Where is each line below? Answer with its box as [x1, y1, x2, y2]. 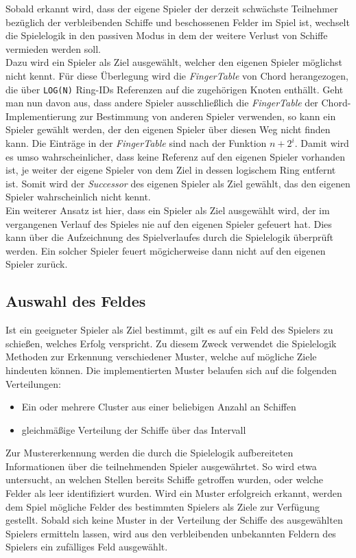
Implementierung [5, 108, 77, 123]
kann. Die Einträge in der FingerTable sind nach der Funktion [5, 136, 267, 150]
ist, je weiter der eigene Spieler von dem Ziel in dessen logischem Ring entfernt [5, 163, 336, 177]
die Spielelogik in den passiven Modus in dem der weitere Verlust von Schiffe [5, 28, 328, 43]
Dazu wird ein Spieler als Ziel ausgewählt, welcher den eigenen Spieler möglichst [5, 55, 342, 69]
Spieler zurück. [5, 257, 68, 271]
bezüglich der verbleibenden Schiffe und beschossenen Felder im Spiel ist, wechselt [5, 14, 350, 29]
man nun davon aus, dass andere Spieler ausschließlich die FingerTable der [5, 95, 318, 110]
